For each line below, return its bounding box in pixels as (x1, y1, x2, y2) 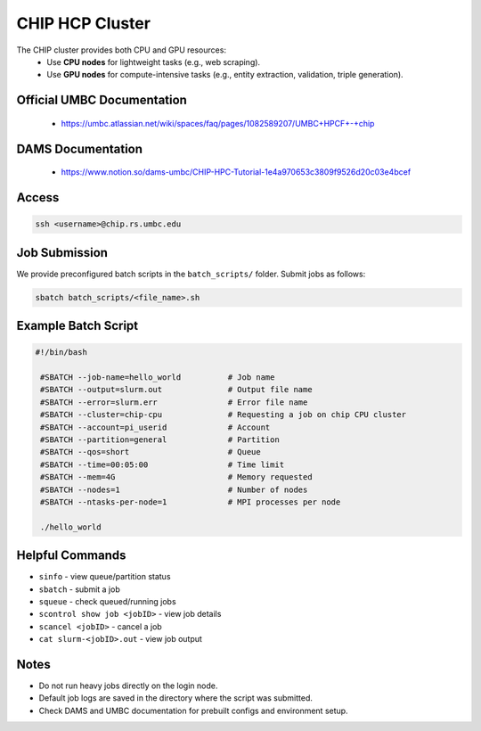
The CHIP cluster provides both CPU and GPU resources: (16, 45, 227, 55)
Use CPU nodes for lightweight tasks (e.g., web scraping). (46, 56, 261, 67)
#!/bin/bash (35, 348, 88, 357)
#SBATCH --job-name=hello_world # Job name (40, 373, 275, 382)
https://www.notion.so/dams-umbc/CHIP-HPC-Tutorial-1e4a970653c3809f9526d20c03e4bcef (61, 167, 412, 177)
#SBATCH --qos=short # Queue (40, 447, 262, 457)
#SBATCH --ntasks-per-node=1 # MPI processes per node (40, 497, 341, 507)
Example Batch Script (16, 318, 139, 333)
